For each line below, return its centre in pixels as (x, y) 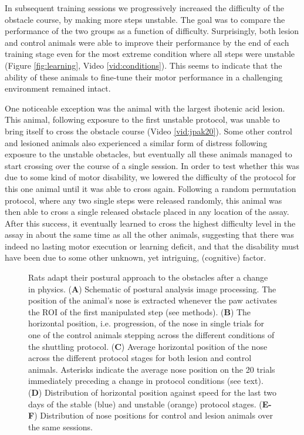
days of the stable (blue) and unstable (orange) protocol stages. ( (145, 404)
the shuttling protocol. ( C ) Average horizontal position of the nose (148, 346)
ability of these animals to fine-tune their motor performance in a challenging (144, 77)
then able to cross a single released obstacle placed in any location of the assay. (147, 212)
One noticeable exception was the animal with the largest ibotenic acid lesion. (145, 108)
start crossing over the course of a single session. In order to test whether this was (152, 165)
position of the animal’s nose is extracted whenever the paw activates (153, 300)
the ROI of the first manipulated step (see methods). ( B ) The (140, 311)
